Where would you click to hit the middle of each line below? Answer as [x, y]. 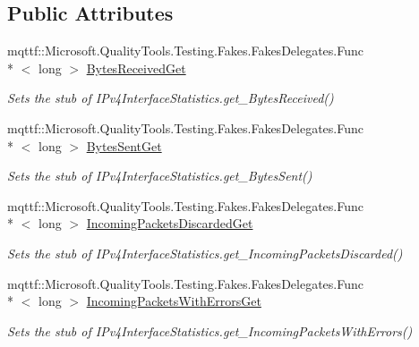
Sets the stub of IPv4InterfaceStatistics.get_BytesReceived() [171, 98]
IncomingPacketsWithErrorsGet [174, 301]
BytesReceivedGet [136, 68]
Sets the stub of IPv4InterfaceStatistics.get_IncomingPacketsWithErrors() [210, 330]
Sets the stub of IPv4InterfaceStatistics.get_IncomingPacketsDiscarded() [205, 253]
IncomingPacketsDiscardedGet [170, 223]
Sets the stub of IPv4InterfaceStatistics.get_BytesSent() [160, 176]
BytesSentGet [124, 145]
